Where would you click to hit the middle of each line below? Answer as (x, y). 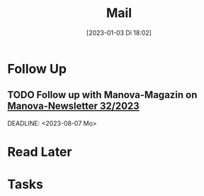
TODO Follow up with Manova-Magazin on (102, 95)
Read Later (40, 152)
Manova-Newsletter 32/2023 (73, 106)
